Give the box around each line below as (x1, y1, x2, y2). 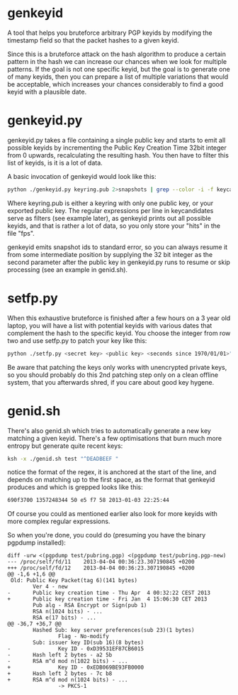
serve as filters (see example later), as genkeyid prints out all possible (7, 214, 211, 222)
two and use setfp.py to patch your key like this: (7, 336, 147, 345)
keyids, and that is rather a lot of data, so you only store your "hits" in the (7, 221, 221, 230)
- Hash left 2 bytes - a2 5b (7, 652, 113, 659)
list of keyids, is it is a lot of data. (7, 158, 103, 167)
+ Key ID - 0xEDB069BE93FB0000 (7, 664, 144, 672)
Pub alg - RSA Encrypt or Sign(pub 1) (33, 602, 147, 609)
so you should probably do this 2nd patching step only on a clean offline (7, 371, 218, 379)
